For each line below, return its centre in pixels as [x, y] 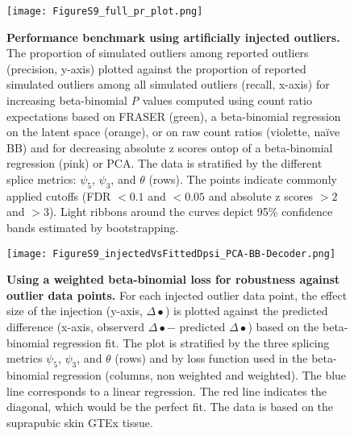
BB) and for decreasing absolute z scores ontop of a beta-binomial [170, 147]
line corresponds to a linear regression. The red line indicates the [167, 390]
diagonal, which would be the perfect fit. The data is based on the [170, 407]
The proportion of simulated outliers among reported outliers [158, 53]
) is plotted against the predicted [246, 311]
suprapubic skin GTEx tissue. [80, 422]
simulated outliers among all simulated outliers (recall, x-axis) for [168, 84]
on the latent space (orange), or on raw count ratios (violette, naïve [173, 132]
